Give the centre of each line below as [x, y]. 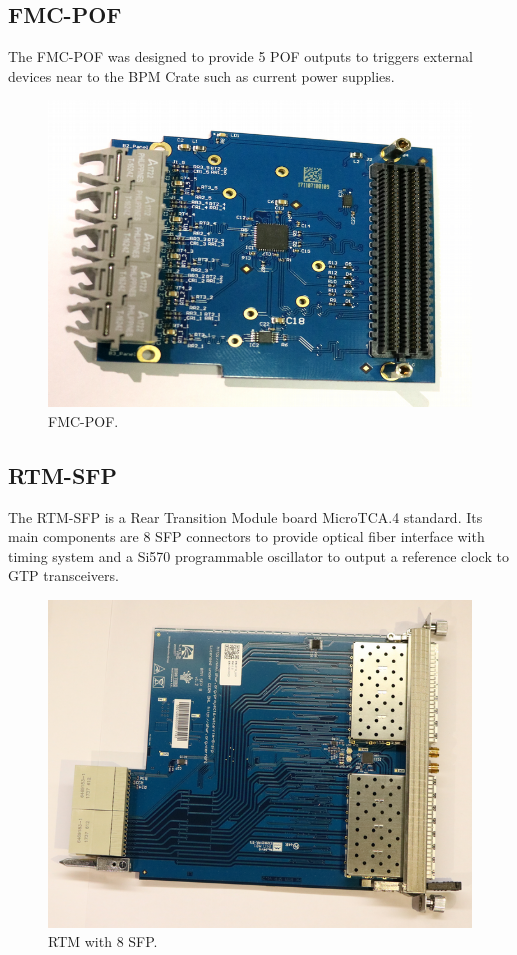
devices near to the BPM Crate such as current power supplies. [201, 75]
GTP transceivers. [63, 575]
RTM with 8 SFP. [103, 941]
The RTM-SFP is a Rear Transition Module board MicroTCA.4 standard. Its [245, 516]
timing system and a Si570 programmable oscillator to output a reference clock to [258, 555]
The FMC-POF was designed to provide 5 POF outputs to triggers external [240, 56]
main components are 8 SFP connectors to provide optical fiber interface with [246, 536]
